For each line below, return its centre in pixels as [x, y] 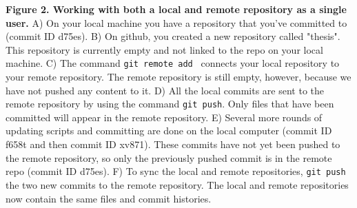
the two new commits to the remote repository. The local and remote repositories [177, 184]
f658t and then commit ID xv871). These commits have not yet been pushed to [173, 144]
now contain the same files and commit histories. [109, 198]
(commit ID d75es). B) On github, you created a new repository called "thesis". [173, 36]
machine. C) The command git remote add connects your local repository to [173, 63]
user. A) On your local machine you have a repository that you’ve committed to [176, 22]
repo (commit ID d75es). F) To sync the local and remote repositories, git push [176, 171]
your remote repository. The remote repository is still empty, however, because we [178, 77]
